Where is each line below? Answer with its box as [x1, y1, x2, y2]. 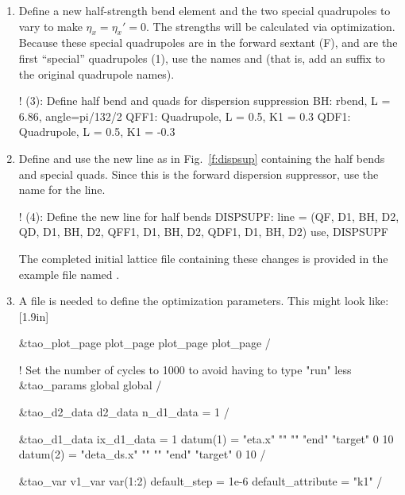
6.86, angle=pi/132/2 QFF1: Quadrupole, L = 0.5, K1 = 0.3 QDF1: [18, 107, 351, 124]
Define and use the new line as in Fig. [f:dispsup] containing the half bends [18, 149, 385, 166]
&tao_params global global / [18, 377, 162, 393]
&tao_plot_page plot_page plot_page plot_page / [18, 335, 271, 351]
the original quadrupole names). [18, 65, 175, 82]
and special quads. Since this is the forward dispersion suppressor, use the [18, 165, 379, 182]
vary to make [18, 17, 83, 34]
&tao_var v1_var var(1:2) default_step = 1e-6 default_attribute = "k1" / [18, 472, 383, 489]
